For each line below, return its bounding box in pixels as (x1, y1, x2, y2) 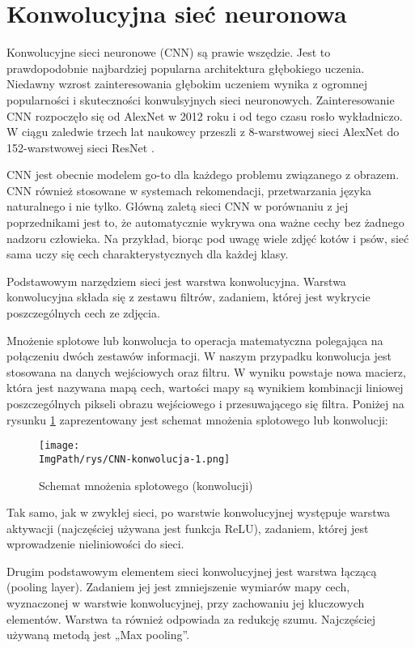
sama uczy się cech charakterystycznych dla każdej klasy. (6, 245, 289, 262)
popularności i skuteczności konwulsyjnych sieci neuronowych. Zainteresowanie (6, 91, 395, 108)
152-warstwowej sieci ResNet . (6, 139, 155, 156)
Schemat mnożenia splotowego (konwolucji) (39, 476, 253, 493)
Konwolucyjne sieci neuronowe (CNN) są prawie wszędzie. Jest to (6, 44, 331, 61)
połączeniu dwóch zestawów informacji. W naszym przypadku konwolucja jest (6, 347, 392, 364)
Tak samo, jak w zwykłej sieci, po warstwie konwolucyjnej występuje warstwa (6, 504, 391, 521)
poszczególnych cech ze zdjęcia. (6, 305, 160, 322)
